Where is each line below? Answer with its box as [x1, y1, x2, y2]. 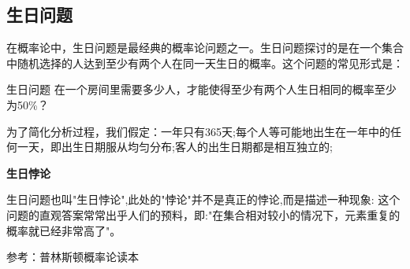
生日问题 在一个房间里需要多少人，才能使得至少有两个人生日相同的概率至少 [6, 81, 397, 98]
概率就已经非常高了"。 [6, 222, 121, 238]
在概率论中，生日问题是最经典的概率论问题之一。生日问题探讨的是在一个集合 [6, 39, 404, 56]
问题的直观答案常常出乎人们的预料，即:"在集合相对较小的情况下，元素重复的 [6, 206, 401, 223]
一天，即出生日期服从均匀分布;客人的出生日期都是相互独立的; [17, 138, 333, 155]
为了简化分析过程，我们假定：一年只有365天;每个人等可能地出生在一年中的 [6, 123, 390, 139]
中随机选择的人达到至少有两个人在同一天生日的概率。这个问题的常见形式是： [6, 54, 404, 71]
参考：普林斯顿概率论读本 [6, 249, 139, 265]
